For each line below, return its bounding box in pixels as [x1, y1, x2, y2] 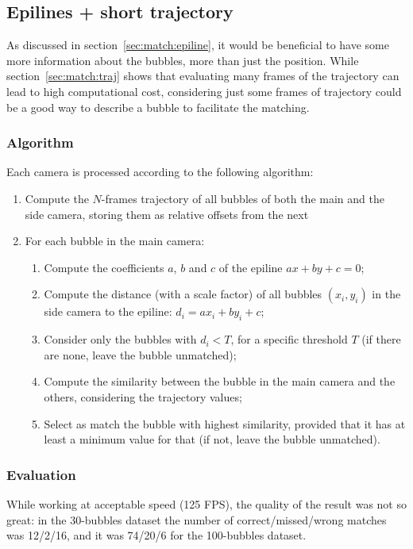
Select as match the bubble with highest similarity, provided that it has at [44, 415, 406, 432]
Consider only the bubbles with [44, 331, 197, 347]
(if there [361, 331, 401, 347]
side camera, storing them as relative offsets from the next [25, 205, 309, 222]
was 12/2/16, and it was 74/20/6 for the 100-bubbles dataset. [6, 527, 307, 543]
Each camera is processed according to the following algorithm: [6, 163, 314, 180]
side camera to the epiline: [44, 303, 172, 320]
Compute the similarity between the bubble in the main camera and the [44, 373, 396, 390]
